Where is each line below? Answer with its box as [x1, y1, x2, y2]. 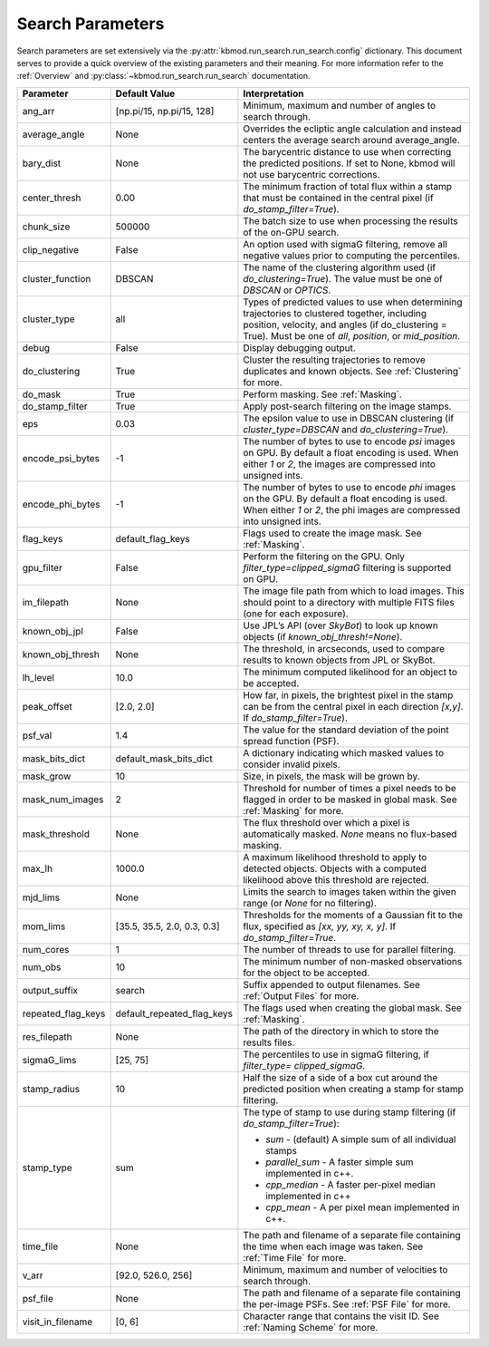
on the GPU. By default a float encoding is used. [243, 492, 448, 505]
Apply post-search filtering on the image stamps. [243, 400, 452, 412]
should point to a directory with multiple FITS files [243, 596, 455, 608]
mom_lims [22, 920, 66, 933]
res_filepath [22, 1030, 72, 1042]
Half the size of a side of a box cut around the [243, 1071, 438, 1083]
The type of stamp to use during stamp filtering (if [243, 1106, 456, 1119]
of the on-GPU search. [243, 226, 340, 238]
